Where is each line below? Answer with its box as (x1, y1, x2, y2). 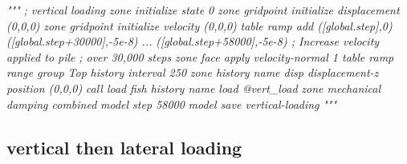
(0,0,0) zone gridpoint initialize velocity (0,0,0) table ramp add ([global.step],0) (6, 17, 393, 34)
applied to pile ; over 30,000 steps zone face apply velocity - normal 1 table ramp (6, 48, 394, 65)
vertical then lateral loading (6, 134, 242, 159)
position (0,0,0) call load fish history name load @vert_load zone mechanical (6, 79, 381, 96)
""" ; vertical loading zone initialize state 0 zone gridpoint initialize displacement (6, 2, 400, 18)
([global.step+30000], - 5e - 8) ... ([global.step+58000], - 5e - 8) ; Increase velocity (6, 33, 380, 50)
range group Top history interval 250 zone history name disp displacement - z (6, 64, 379, 81)
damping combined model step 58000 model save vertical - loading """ (6, 95, 337, 112)
